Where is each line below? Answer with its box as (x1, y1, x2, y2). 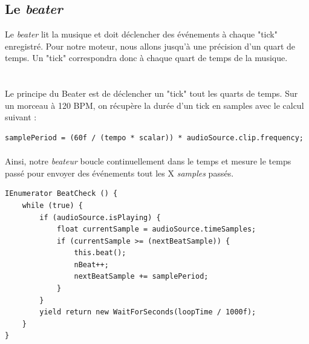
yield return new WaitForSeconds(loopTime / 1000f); (39, 308, 256, 317)
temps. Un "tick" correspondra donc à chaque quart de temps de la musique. (5, 51, 288, 64)
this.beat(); (74, 248, 126, 258)
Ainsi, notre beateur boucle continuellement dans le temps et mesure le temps (5, 155, 291, 167)
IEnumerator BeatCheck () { (5, 189, 118, 198)
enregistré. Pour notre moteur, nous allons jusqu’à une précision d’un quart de (5, 39, 296, 52)
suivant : (5, 111, 37, 123)
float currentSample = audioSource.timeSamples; (56, 225, 256, 234)
